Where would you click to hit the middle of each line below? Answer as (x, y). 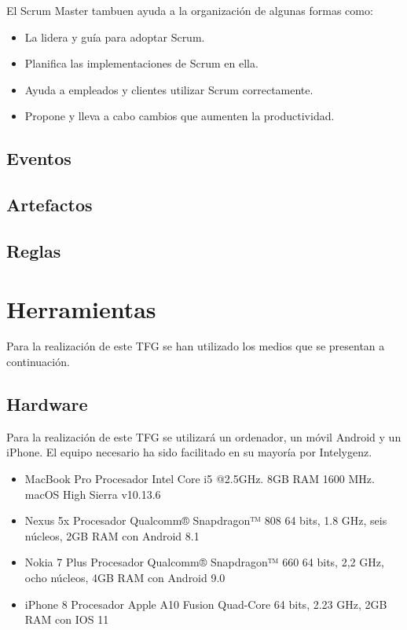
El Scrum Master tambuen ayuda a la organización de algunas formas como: (190, 10)
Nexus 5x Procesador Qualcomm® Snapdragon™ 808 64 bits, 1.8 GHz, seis (206, 520)
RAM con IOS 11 (67, 619)
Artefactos (49, 205)
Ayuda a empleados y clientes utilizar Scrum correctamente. (169, 89)
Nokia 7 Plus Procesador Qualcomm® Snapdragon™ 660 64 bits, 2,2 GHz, (204, 562)
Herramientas (81, 308)
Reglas (34, 250)
